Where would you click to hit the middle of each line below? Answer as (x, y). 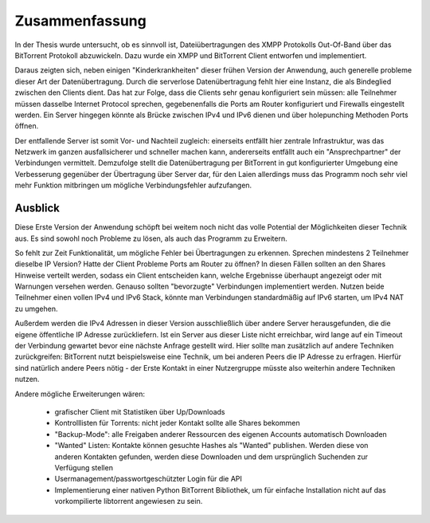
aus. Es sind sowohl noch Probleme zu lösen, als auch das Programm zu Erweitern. (151, 238)
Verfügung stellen (84, 467)
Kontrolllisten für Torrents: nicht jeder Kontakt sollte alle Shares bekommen (177, 423)
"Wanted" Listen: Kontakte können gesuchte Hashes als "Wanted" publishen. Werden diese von (211, 446)
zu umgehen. (36, 309)
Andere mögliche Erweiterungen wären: (80, 394)
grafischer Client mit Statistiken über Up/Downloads (140, 412)
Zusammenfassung (80, 21)
